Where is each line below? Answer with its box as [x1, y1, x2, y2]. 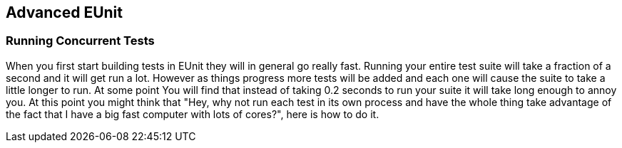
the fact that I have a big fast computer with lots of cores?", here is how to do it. [6, 107, 379, 120]
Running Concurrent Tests [6, 33, 155, 48]
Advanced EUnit [6, 4, 123, 21]
